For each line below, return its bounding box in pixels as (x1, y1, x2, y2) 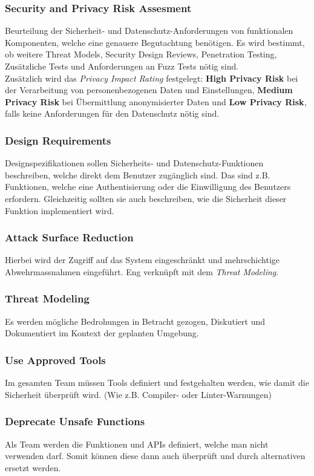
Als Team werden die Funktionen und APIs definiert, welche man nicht (5, 437, 269, 450)
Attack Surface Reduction (5, 230, 134, 245)
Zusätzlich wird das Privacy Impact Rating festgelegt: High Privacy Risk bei (5, 71, 298, 84)
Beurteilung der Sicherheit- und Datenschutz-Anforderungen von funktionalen (5, 24, 293, 37)
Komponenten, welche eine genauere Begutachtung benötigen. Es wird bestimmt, (5, 36, 305, 48)
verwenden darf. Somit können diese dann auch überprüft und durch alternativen (5, 449, 306, 462)
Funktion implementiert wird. (5, 204, 114, 217)
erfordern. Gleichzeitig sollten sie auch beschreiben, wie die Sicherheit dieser (5, 192, 287, 204)
